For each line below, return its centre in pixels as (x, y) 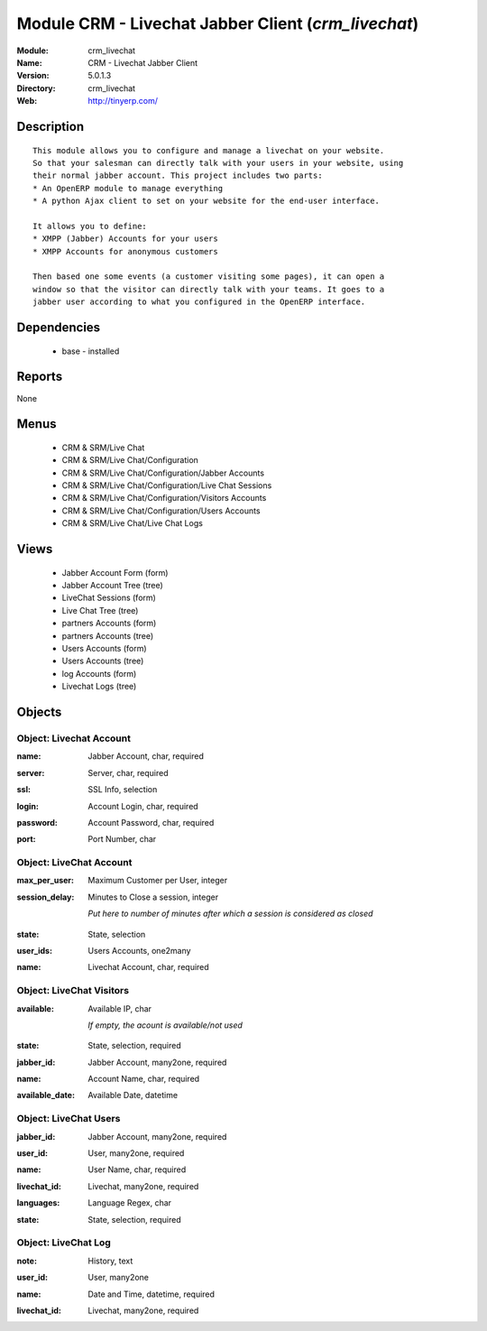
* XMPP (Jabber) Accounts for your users (125, 239)
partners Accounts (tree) (108, 635)
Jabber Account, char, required (146, 756)
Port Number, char (122, 839)
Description (51, 126)
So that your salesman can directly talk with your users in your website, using (218, 163)
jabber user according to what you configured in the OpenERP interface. (199, 302)
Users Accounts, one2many (139, 951)
